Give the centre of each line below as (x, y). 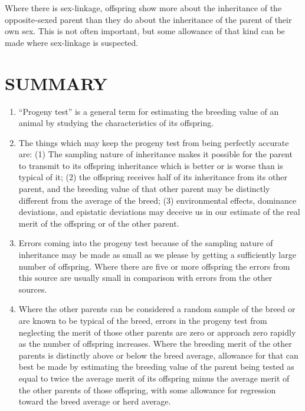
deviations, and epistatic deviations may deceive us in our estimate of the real (159, 212)
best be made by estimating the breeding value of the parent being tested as (156, 367)
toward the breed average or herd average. (95, 401)
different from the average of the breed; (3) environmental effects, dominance (158, 200)
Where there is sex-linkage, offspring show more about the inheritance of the (143, 8)
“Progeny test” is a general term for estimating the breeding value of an (149, 111)
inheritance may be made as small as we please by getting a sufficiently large (157, 255)
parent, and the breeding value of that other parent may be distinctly (144, 189)
